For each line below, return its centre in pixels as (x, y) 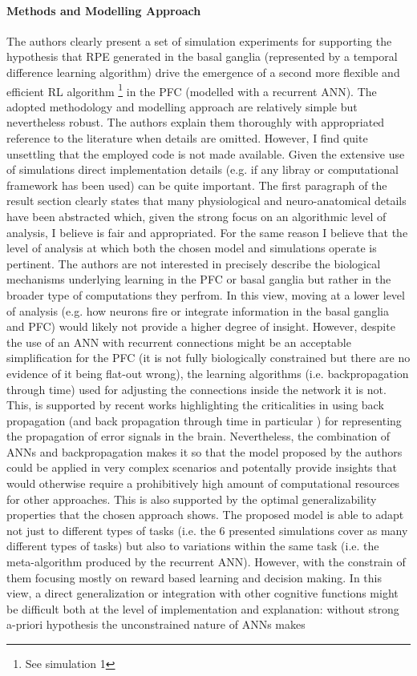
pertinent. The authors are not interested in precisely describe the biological (194, 263)
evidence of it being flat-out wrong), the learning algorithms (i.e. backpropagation (208, 373)
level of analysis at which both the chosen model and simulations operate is (192, 248)
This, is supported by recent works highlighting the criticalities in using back (195, 405)
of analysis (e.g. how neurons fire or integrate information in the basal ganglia (198, 310)
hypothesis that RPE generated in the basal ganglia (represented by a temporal (202, 56)
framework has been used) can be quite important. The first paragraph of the (197, 185)
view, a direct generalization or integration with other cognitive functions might (202, 593)
